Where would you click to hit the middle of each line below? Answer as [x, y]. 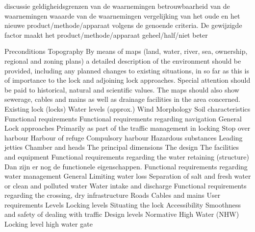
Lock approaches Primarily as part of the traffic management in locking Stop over [127, 128]
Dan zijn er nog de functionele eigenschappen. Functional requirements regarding [126, 166]
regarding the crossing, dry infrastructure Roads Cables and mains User [113, 195]
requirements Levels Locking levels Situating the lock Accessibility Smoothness [123, 204]
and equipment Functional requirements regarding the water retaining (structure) [127, 156]
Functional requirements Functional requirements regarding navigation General [123, 118]
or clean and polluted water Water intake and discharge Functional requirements [126, 185]
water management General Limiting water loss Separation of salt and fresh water [128, 176]
